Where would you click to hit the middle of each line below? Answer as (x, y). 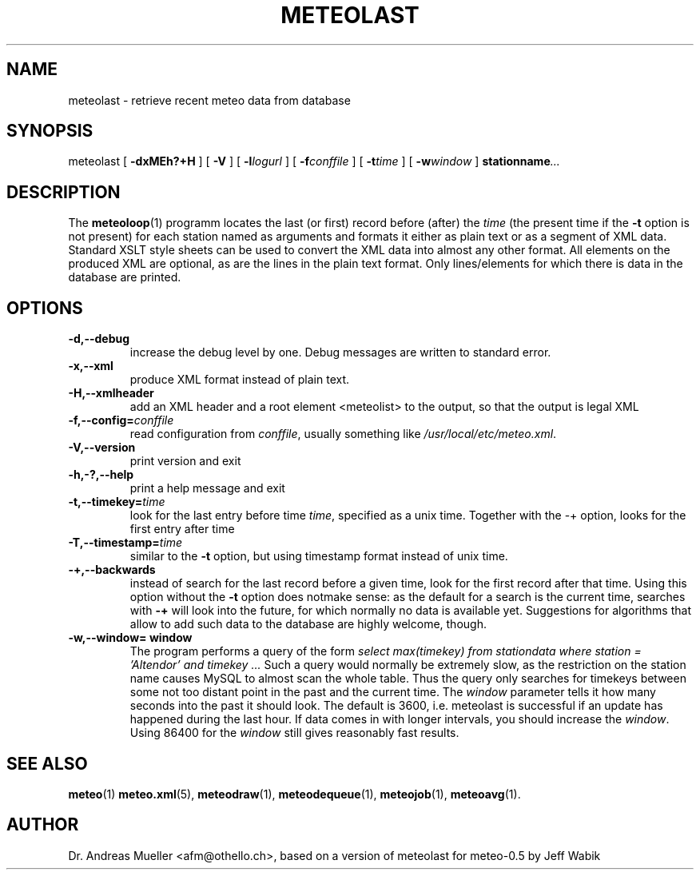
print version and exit (185, 461)
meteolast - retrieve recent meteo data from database (209, 100)
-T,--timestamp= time (125, 543)
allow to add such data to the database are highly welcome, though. (308, 624)
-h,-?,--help (101, 475)
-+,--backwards (112, 570)
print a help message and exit (207, 488)
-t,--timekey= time (117, 502)
